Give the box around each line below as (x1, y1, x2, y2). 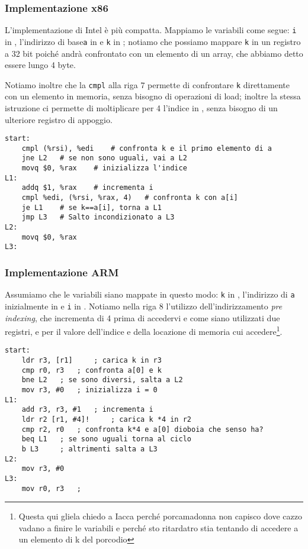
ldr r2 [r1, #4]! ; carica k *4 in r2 (21, 415, 191, 424)
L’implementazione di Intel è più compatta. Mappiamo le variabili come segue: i (5, 24, 297, 36)
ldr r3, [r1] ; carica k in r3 (21, 356, 162, 365)
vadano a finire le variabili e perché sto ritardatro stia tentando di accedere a (18, 521, 299, 534)
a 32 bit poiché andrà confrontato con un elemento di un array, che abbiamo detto (5, 47, 303, 59)
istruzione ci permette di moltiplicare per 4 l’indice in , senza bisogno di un (5, 101, 278, 114)
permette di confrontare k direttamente (147, 78, 290, 91)
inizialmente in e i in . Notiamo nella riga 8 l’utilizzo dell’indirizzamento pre (5, 299, 283, 312)
